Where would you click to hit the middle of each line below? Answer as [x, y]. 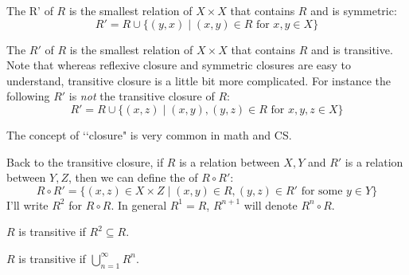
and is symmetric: [354, 10]
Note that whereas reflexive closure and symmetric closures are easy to [179, 65]
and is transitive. [352, 49]
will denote [271, 204]
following [28, 96]
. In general [139, 204]
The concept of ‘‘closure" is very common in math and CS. [149, 134]
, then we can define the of [133, 177]
